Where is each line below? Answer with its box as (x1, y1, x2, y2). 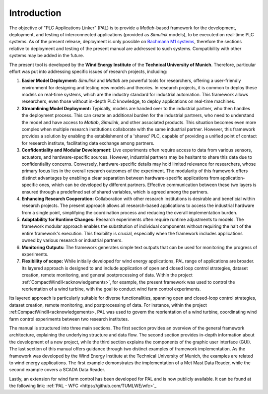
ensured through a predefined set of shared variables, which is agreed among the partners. (21, 189, 209, 195)
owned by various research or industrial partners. (21, 237, 123, 243)
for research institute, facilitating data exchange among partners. (21, 140, 155, 146)
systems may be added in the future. (9, 53, 84, 59)
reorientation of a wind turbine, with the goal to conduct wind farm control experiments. (21, 286, 201, 292)
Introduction (9, 7, 62, 18)
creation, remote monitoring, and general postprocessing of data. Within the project (21, 272, 193, 278)
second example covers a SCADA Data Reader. (9, 367, 106, 373)
